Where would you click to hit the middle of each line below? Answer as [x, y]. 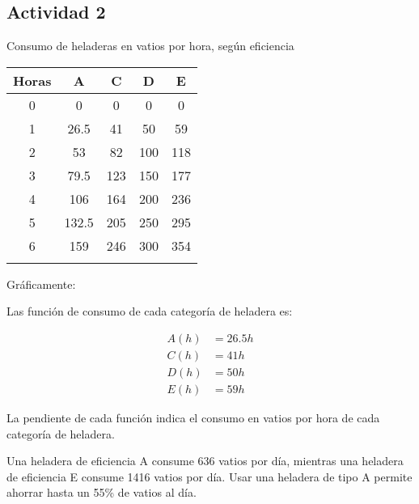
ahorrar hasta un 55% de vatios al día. [102, 492]
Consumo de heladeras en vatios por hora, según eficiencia [150, 46]
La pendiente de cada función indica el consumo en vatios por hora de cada [193, 418]
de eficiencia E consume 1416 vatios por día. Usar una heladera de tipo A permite [209, 476]
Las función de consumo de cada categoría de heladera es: [150, 311]
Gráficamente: [41, 284]
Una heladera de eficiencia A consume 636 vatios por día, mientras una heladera [205, 461]
